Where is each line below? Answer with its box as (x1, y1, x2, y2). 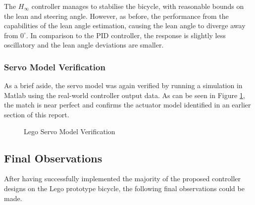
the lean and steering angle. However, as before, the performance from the (4, 10, 229, 21)
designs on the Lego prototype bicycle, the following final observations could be (4, 183, 245, 193)
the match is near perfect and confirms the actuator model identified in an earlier (4, 100, 251, 110)
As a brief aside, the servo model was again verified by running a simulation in (4, 80, 243, 91)
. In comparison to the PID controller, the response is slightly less (26, 30, 226, 40)
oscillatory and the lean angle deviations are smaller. (4, 40, 164, 50)
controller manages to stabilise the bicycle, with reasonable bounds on (31, 1, 244, 11)
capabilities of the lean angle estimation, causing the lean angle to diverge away (4, 20, 246, 31)
